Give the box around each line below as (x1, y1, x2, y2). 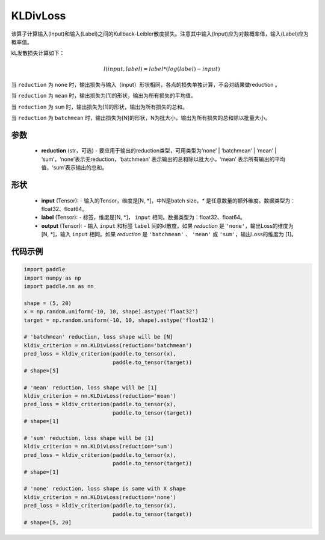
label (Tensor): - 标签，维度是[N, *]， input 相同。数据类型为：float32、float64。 (41, 214, 246, 221)
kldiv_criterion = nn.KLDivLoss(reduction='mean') (23, 392, 177, 400)
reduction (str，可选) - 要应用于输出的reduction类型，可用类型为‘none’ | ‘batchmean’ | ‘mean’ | (41, 147, 277, 154)
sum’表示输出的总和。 (53, 164, 108, 171)
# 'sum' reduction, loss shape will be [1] (23, 435, 155, 442)
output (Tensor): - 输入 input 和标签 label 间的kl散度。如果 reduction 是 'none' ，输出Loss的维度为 (41, 222, 294, 229)
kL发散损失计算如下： (11, 49, 65, 57)
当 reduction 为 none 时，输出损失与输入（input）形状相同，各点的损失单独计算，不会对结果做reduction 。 (11, 81, 281, 88)
